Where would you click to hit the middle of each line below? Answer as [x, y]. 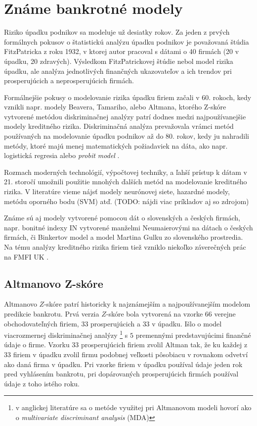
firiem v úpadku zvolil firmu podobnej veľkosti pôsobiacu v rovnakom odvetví [130, 354]
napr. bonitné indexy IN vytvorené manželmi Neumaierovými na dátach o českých [128, 227]
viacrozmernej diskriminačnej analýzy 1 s [66, 334]
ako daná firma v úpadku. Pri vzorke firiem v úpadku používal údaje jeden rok [123, 364]
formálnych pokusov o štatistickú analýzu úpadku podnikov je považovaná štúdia [127, 41]
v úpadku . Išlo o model [187, 323]
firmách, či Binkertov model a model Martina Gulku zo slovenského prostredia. [124, 237]
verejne [225, 313]
